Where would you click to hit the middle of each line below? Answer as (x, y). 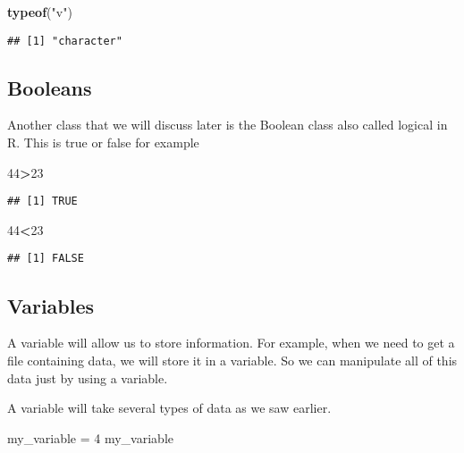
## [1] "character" (65, 41)
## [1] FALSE (46, 259)
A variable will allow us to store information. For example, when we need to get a (231, 343)
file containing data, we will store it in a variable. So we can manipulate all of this (232, 360)
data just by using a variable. (88, 377)
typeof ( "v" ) (40, 12)
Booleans (50, 87)
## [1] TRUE (42, 201)
